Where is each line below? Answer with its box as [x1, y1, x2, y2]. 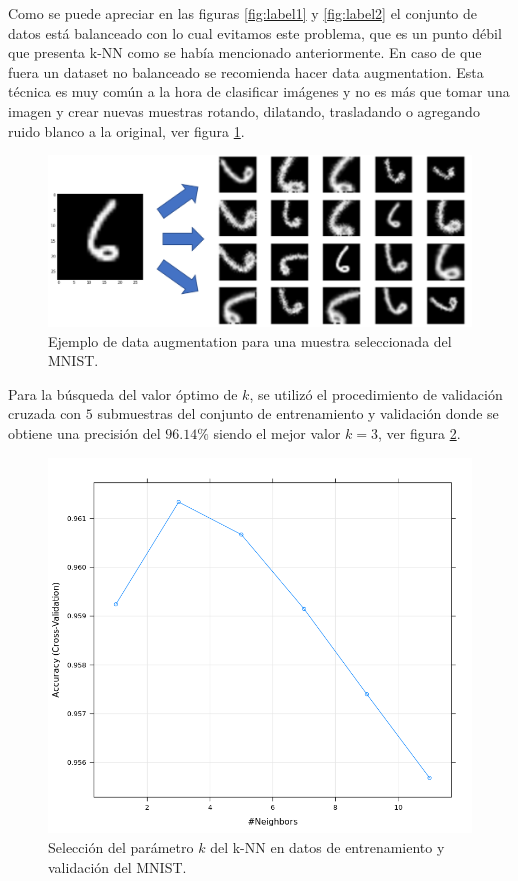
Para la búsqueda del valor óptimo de [8, 383, 238, 404]
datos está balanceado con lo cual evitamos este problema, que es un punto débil [8, 22, 502, 43]
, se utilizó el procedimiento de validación [249, 383, 503, 404]
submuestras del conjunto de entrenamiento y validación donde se [97, 403, 499, 424]
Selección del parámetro [48, 836, 194, 857]
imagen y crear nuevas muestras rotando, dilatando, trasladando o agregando [8, 100, 480, 121]
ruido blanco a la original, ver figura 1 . [8, 120, 245, 141]
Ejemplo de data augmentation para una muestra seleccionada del [48, 330, 452, 351]
